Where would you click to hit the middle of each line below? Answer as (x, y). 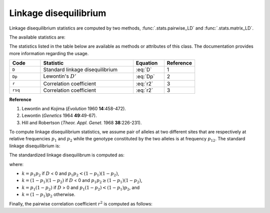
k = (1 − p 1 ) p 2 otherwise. (48, 195)
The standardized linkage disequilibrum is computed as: (67, 155)
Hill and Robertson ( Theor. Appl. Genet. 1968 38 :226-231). (82, 122)
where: (16, 164)
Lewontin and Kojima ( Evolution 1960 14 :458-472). (74, 108)
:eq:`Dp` (145, 77)
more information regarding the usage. (49, 53)
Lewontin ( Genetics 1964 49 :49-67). (59, 116)
